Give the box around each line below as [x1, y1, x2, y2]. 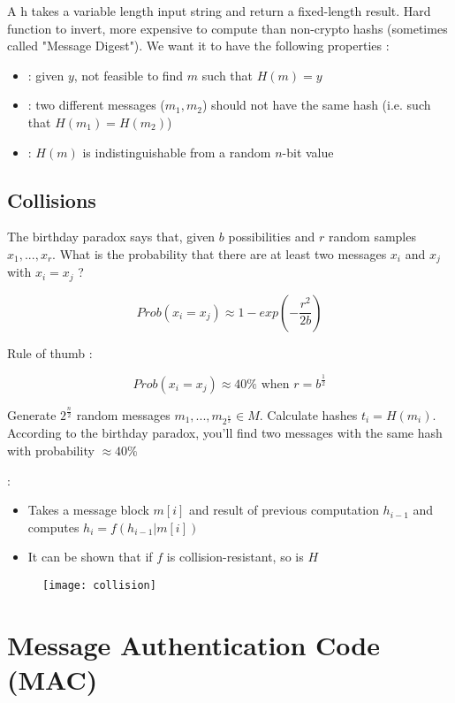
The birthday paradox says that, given [7, 227, 216, 246]
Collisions [7, 186, 96, 213]
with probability [7, 440, 95, 459]
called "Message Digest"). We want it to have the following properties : [7, 36, 390, 55]
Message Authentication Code [7, 626, 380, 662]
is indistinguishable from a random [82, 142, 271, 161]
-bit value [282, 142, 334, 161]
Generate [7, 405, 57, 424]
